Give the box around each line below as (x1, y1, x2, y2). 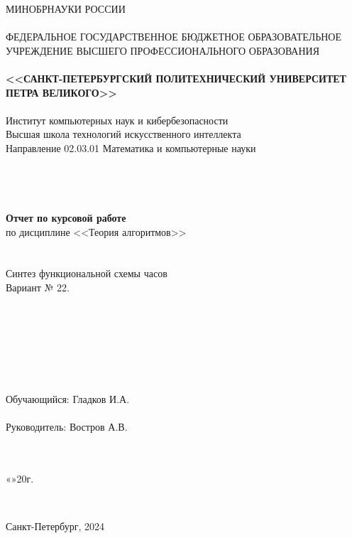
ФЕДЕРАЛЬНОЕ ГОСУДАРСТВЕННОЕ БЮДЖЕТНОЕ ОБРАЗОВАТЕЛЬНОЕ (6, 29, 342, 44)
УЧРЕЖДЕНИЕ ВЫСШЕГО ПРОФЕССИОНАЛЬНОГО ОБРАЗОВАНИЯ (6, 43, 320, 58)
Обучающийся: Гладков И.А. (6, 391, 130, 406)
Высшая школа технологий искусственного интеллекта (6, 127, 241, 141)
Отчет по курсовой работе (6, 210, 126, 225)
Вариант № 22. (6, 279, 70, 294)
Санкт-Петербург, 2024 (6, 518, 104, 533)
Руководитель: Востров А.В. (6, 419, 128, 434)
